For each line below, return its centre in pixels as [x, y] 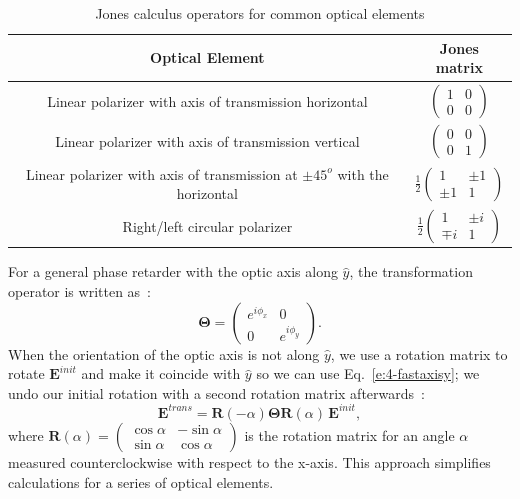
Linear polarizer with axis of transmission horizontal [207, 100]
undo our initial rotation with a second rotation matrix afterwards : [216, 392]
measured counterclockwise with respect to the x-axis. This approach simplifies [249, 461]
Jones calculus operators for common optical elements [260, 13]
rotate [26, 373]
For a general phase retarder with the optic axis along [173, 271]
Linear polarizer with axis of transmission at [161, 173]
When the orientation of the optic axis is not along [164, 353]
